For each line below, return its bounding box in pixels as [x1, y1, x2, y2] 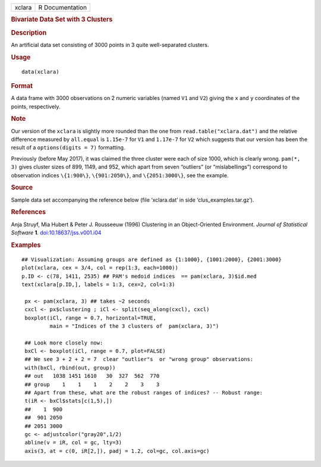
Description [11, 29, 47, 37]
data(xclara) [21, 68, 59, 75]
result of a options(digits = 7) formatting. [11, 144, 125, 151]
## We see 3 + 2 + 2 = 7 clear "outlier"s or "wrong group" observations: [24, 356, 254, 363]
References [11, 208, 46, 217]
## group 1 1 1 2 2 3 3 [24, 381, 160, 388]
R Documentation [38, 4, 87, 11]
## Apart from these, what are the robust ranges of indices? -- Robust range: [24, 390, 263, 396]
